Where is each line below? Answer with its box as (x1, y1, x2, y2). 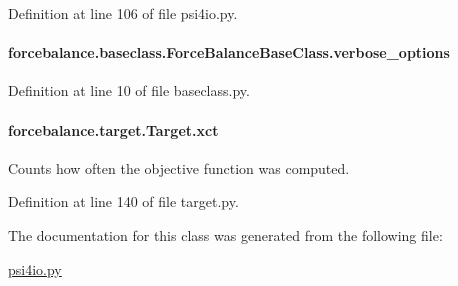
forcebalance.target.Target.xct (8, 119, 219, 140)
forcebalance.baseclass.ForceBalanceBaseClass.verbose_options (8, 42, 450, 63)
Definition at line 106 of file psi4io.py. (8, 3, 238, 23)
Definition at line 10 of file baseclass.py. (8, 80, 250, 101)
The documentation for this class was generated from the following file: (8, 224, 443, 245)
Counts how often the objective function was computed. (8, 157, 350, 178)
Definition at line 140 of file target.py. (8, 191, 239, 212)
